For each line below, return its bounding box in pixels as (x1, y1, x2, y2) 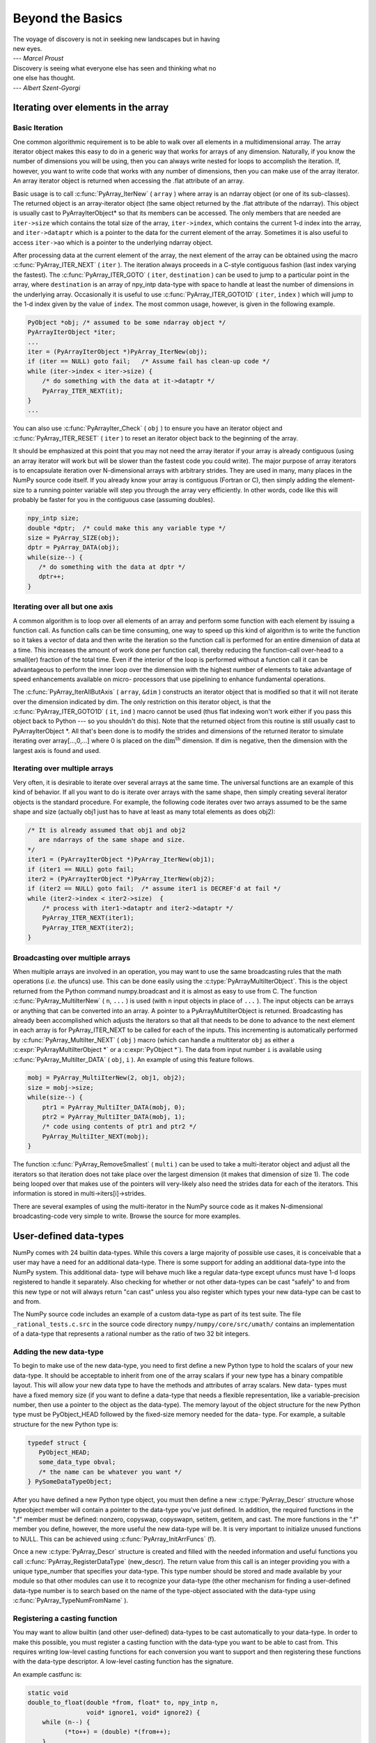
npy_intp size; (27, 515, 79, 522)
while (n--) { (42, 1718, 91, 1726)
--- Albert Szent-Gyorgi (13, 84, 81, 92)
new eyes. (13, 44, 42, 52)
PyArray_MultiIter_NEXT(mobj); (42, 1132, 149, 1140)
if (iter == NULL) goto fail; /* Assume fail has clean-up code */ (27, 358, 270, 365)
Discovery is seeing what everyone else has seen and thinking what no (13, 63, 217, 73)
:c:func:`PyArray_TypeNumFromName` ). (13, 1597, 129, 1605)
